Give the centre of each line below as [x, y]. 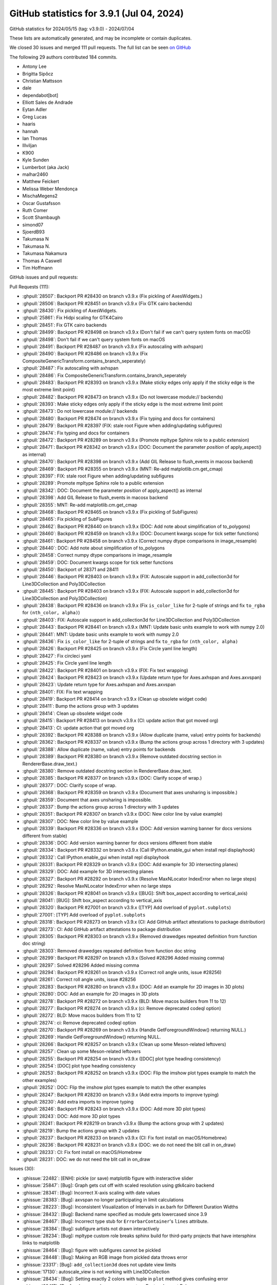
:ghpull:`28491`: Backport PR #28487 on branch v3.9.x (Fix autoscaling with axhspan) [113, 346]
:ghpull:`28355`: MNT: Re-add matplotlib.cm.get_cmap [80, 505]
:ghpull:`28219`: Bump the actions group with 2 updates [81, 1130]
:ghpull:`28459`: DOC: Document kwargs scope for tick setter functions [98, 562]
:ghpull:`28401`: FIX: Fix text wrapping [62, 692]
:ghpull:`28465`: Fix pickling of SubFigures [67, 519]
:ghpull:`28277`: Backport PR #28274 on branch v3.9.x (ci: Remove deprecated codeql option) [122, 1008]
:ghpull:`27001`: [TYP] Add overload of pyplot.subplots [84, 914]
